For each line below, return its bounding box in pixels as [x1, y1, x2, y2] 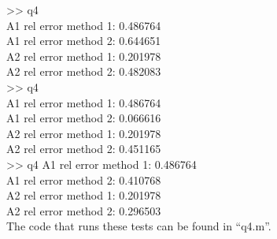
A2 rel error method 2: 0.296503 [6, 202, 161, 218]
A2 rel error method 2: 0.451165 [6, 140, 161, 157]
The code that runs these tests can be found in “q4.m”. [6, 218, 271, 234]
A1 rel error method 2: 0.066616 [6, 110, 161, 126]
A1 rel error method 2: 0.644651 [6, 32, 161, 49]
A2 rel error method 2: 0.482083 [6, 63, 161, 80]
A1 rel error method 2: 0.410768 [6, 171, 161, 188]
